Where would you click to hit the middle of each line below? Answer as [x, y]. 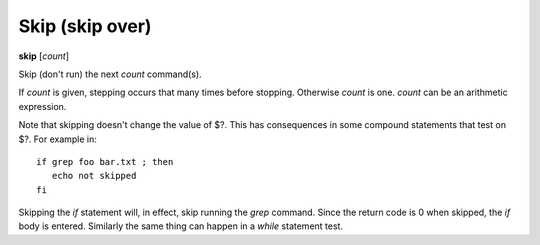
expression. [42, 106]
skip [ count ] [44, 56]
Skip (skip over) [85, 26]
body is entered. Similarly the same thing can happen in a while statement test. [181, 226]
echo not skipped [94, 176]
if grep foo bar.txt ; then [105, 161]
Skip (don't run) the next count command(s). [110, 74]
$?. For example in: [57, 139]
